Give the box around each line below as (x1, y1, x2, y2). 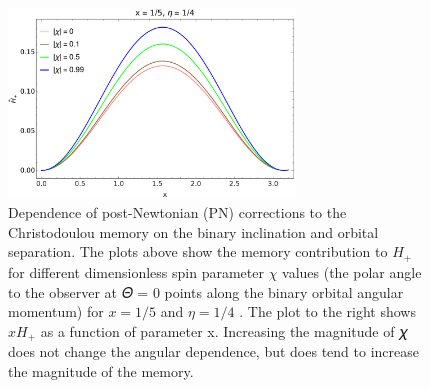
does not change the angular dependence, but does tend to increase (8, 341, 419, 362)
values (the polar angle (282, 261, 422, 282)
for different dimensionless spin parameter (8, 261, 264, 282)
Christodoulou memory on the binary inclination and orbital (8, 221, 379, 242)
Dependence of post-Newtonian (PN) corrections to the (8, 202, 347, 223)
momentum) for (8, 301, 104, 322)
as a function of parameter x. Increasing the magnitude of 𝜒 (40, 320, 408, 341)
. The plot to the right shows (239, 301, 416, 322)
